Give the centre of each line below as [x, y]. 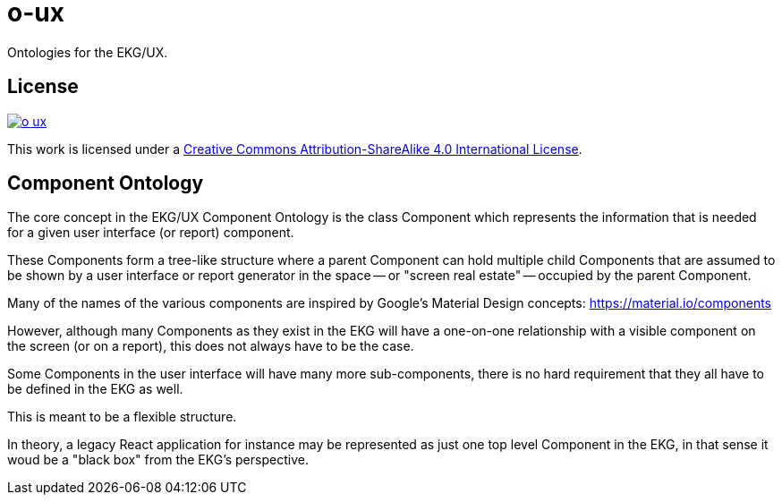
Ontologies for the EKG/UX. [88, 52]
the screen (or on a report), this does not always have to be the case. [211, 346]
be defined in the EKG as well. [95, 389]
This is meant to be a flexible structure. [122, 417]
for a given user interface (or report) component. [151, 233]
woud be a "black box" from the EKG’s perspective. [158, 460]
